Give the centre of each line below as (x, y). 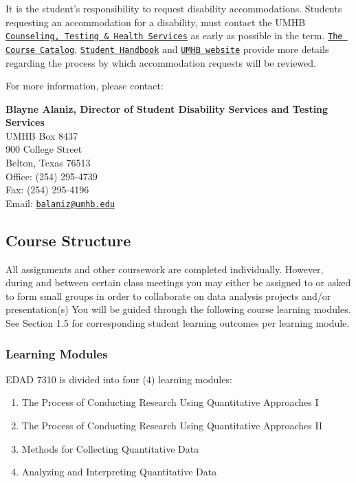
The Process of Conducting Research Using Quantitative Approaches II (172, 426)
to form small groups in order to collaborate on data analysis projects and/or (168, 296)
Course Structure (68, 240)
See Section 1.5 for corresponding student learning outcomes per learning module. (178, 323)
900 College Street (44, 149)
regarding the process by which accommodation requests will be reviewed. (161, 62)
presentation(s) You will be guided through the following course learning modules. (178, 309)
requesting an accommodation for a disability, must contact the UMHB (156, 22)
